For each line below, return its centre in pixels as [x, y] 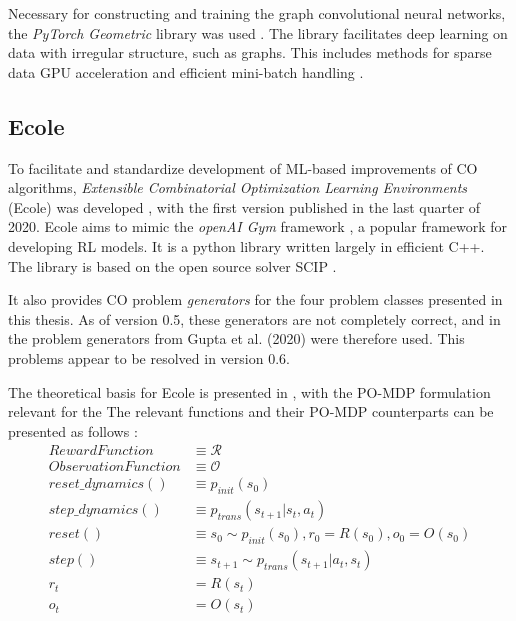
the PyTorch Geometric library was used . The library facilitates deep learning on [258, 32]
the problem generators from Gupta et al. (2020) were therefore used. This [236, 338]
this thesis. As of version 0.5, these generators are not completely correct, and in [254, 318]
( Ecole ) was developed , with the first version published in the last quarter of [244, 206]
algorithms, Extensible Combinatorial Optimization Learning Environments [238, 187]
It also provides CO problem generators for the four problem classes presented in [255, 299]
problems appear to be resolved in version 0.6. [149, 357]
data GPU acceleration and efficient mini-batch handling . [186, 71]
